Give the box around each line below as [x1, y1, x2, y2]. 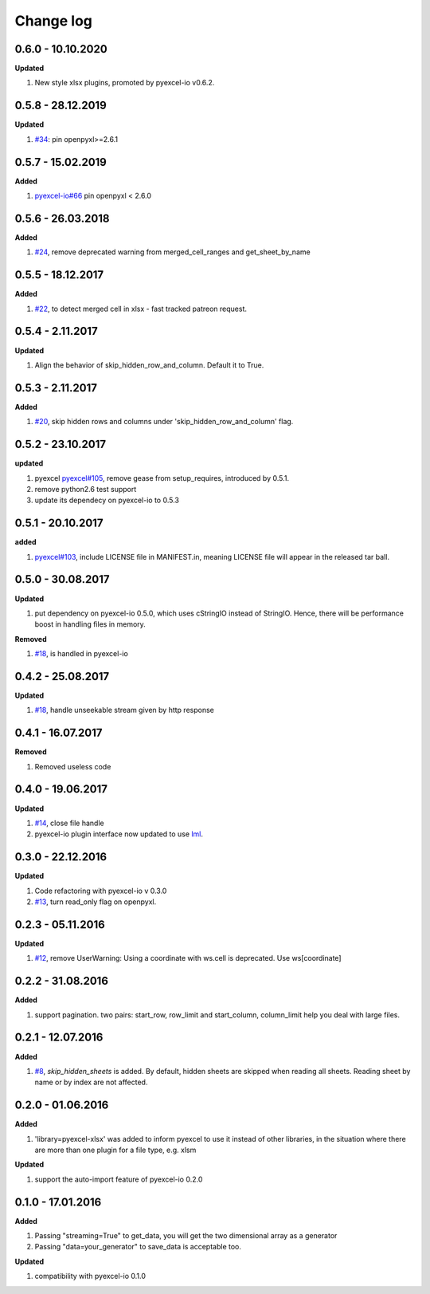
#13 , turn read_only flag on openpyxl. [34, 897, 157, 907]
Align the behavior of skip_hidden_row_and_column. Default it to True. [34, 360, 264, 370]
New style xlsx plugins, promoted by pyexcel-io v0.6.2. [34, 78, 215, 88]
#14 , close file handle [34, 818, 104, 828]
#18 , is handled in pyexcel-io [34, 649, 129, 659]
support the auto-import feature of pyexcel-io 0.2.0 [34, 1174, 203, 1184]
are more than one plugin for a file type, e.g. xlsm [34, 1145, 197, 1155]
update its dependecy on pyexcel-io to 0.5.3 [34, 495, 179, 505]
